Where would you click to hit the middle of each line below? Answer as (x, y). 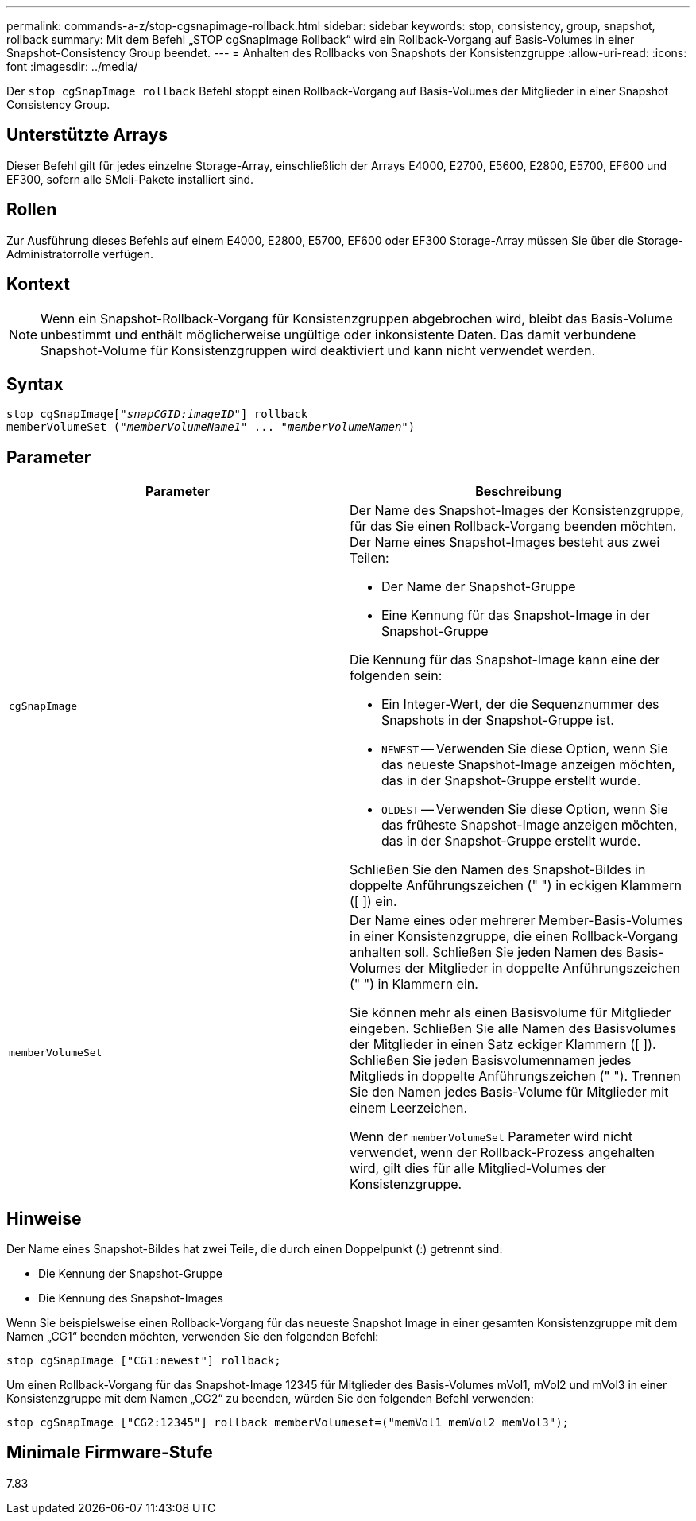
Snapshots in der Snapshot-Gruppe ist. (498, 720)
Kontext (38, 284)
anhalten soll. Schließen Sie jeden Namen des (486, 952)
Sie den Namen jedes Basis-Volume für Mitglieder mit (509, 1092)
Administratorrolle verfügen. (80, 253)
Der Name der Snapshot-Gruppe (479, 587)
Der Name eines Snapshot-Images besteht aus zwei (505, 542)
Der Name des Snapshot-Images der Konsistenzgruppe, (517, 511)
